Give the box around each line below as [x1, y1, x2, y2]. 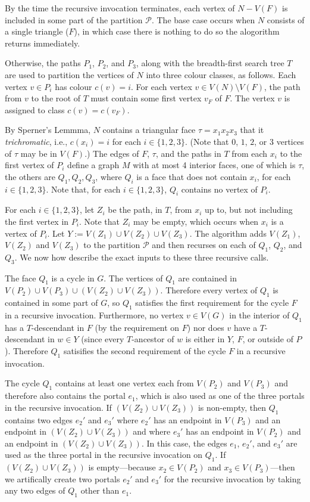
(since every [81, 333, 124, 345]
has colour [55, 80, 92, 92]
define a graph [67, 159, 120, 171]
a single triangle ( [5, 25, 69, 38]
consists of [267, 13, 305, 26]
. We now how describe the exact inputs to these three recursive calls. [14, 250, 269, 263]
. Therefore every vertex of [160, 284, 258, 296]
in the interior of [229, 309, 290, 321]
